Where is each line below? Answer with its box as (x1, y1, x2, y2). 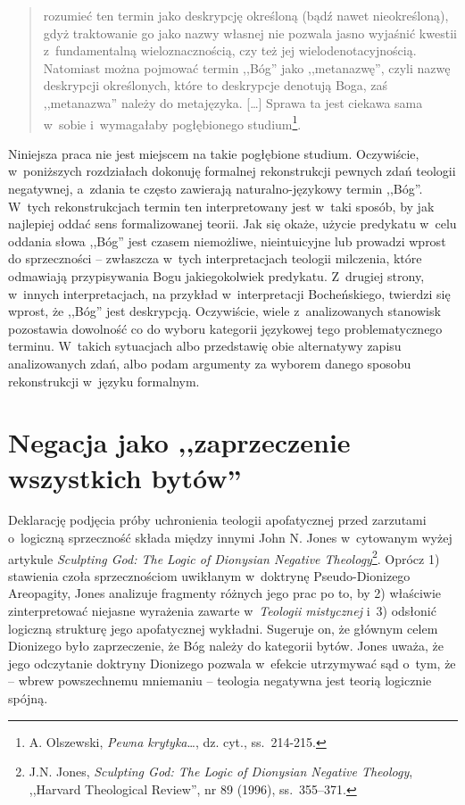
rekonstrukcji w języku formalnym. (8, 371, 200, 390)
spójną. (8, 689, 48, 708)
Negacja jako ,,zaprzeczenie (8, 424, 351, 461)
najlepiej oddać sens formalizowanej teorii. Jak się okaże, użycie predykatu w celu (8, 214, 457, 233)
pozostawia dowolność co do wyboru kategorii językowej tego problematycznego (8, 319, 443, 337)
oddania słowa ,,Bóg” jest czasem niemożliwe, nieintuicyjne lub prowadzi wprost (8, 231, 446, 250)
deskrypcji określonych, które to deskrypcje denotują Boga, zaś (43, 76, 388, 95)
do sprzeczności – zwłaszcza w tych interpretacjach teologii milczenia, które (8, 249, 422, 268)
